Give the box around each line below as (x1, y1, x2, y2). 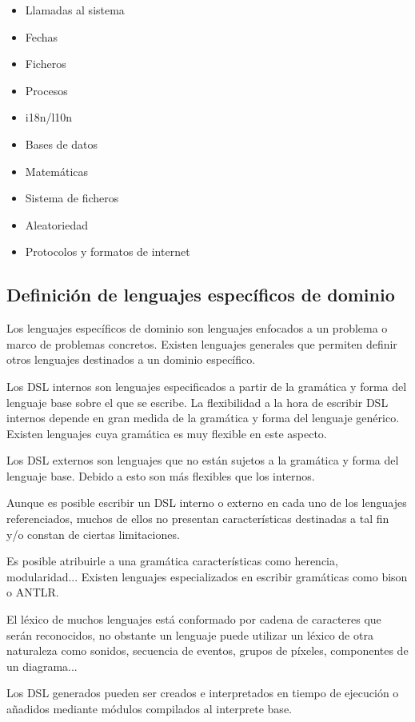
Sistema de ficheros (25, 189, 119, 206)
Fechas (25, 28, 58, 45)
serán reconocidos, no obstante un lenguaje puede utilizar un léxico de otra (6, 626, 373, 643)
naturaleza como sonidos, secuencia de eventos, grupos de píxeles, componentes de (6, 642, 409, 659)
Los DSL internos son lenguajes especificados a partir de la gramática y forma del (6, 377, 407, 394)
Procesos (25, 82, 68, 98)
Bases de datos (25, 135, 98, 152)
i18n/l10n (25, 109, 73, 126)
